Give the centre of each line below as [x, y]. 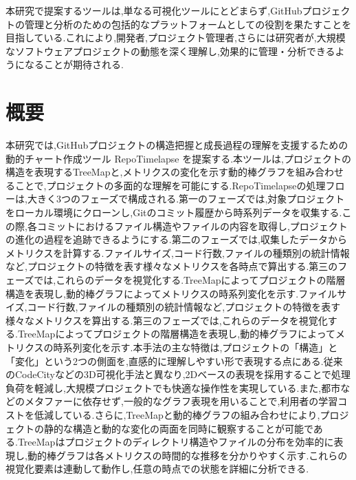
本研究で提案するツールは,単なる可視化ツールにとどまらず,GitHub [154, 10]
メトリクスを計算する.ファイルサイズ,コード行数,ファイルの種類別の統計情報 [178, 252]
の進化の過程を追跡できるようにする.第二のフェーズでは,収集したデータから [176, 239]
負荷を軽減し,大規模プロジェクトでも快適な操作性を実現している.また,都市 [173, 387]
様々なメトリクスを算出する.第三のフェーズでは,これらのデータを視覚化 [167, 320]
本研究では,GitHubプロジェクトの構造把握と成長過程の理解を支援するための [177, 145]
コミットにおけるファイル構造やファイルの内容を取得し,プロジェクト [192, 226]
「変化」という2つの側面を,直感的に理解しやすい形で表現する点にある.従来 [174, 361]
